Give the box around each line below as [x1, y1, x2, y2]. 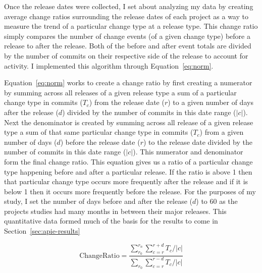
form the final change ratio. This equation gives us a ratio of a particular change [4, 156, 253, 167]
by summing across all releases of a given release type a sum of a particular [4, 87, 237, 97]
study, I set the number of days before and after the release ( [4, 196, 193, 206]
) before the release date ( [60, 136, 140, 147]
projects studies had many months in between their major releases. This [4, 205, 227, 216]
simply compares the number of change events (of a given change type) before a [4, 30, 250, 41]
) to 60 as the [196, 196, 238, 206]
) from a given [199, 127, 244, 137]
